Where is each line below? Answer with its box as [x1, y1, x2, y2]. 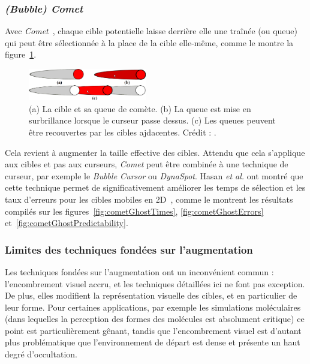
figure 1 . [5, 48, 37, 61]
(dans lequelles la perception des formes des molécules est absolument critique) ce [5, 312, 305, 325]
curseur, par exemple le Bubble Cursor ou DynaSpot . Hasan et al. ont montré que [5, 169, 303, 182]
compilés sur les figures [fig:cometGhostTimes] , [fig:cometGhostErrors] [5, 204, 264, 217]
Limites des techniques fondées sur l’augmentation [5, 242, 253, 257]
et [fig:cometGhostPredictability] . [5, 216, 128, 229]
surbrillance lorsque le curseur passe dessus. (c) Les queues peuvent [29, 114, 276, 127]
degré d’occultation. [5, 348, 78, 360]
